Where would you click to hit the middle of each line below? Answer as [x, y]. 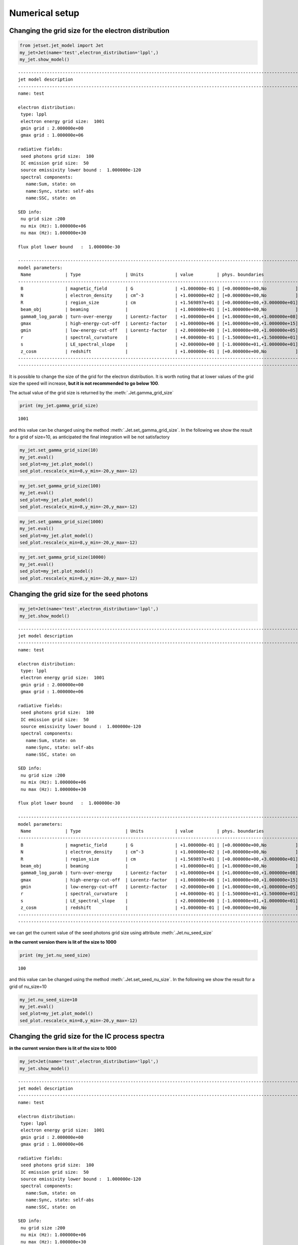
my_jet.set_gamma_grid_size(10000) [63, 557]
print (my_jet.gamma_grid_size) [59, 406]
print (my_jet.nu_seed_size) [55, 955]
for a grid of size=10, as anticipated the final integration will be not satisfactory [89, 437]
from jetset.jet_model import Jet [62, 46]
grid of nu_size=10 [28, 987]
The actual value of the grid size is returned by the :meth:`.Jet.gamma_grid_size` [91, 392]
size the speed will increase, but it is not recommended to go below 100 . [84, 383]
